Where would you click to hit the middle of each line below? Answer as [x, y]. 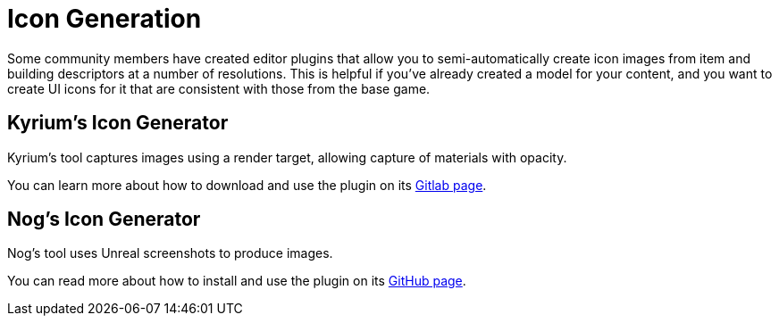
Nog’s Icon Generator [104, 219]
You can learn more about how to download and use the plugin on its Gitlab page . [247, 185]
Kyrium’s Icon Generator [118, 123]
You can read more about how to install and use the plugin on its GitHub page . [237, 281]
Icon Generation [105, 19]
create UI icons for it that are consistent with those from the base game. [219, 88]
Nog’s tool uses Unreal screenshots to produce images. [170, 253]
